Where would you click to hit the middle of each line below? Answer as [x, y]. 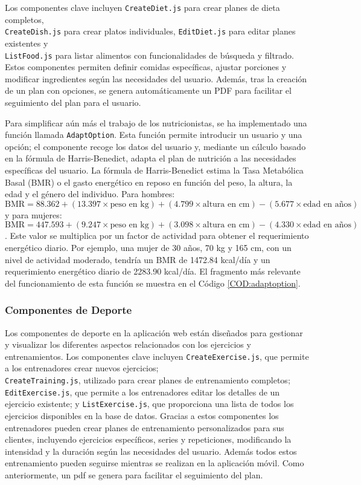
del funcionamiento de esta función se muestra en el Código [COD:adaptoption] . [153, 283]
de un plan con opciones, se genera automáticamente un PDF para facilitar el [148, 90]
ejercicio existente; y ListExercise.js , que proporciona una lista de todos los [149, 404]
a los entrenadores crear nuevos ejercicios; [82, 368]
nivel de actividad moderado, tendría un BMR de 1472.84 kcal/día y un [138, 259]
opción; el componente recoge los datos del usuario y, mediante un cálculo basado [155, 146]
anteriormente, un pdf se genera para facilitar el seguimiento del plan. [134, 474]
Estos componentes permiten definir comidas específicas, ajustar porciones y [146, 67]
